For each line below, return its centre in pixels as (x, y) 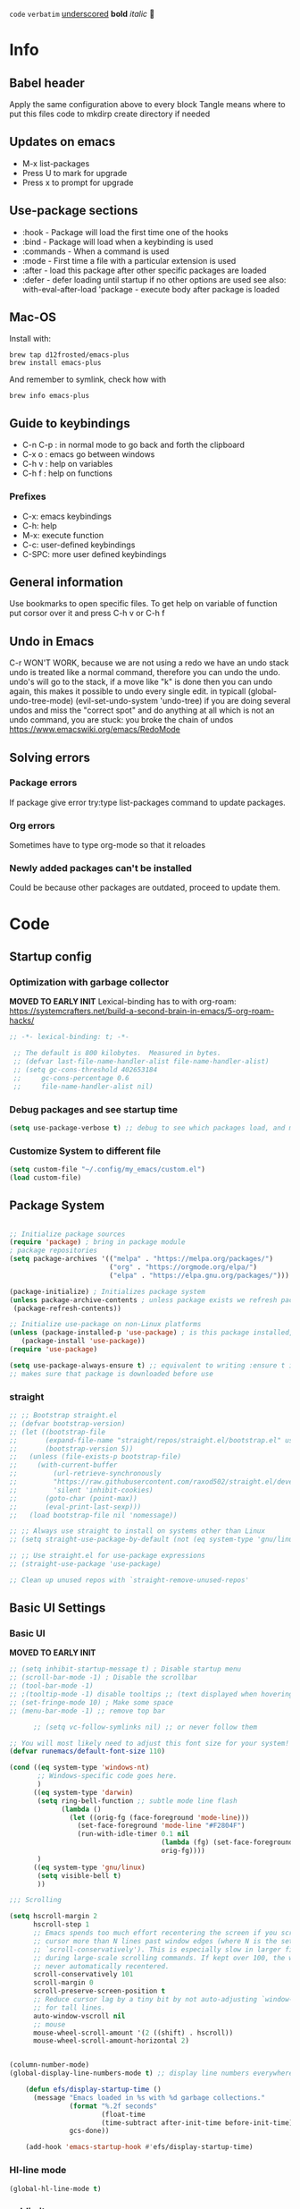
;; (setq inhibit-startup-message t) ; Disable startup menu (125, 1669)
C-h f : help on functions (67, 473)
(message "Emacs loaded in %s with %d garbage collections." (149, 2097)
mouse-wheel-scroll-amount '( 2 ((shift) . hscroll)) (133, 2033)
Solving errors (50, 757)
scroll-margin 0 (63, 1983)
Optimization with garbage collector (89, 982)
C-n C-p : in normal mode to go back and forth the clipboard (133, 445)
